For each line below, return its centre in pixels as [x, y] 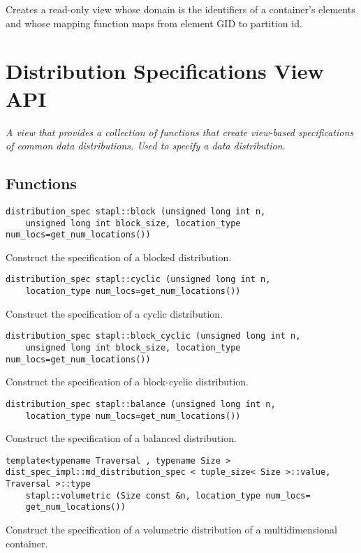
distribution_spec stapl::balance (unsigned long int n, [141, 404]
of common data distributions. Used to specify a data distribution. [146, 146]
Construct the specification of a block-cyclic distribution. [127, 382]
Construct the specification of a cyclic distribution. [115, 313]
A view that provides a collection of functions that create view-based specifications [180, 132]
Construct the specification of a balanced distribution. [121, 438]
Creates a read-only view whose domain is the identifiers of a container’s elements [180, 9]
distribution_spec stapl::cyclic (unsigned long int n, [138, 280]
